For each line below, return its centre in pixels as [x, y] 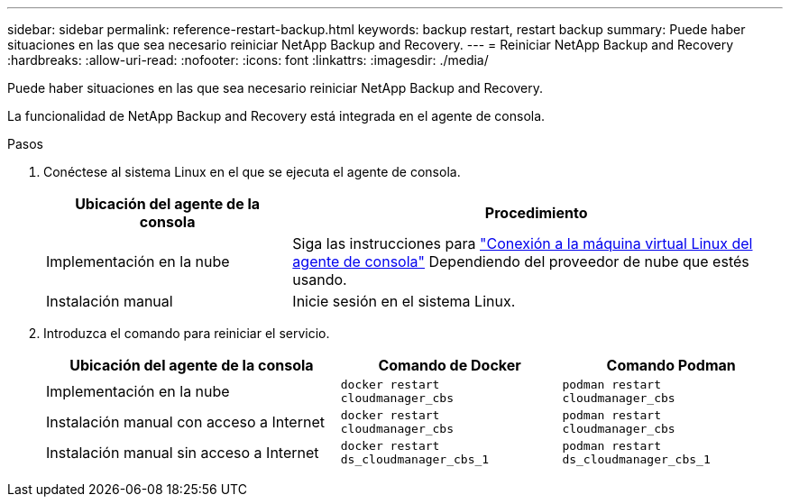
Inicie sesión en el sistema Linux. [404, 301]
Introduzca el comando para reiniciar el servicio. [187, 333]
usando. [320, 279]
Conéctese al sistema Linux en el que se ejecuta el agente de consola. [252, 172]
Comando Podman [671, 365]
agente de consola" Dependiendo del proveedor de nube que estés [521, 261]
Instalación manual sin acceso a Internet [183, 453]
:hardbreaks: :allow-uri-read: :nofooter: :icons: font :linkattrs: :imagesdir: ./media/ [248, 60]
